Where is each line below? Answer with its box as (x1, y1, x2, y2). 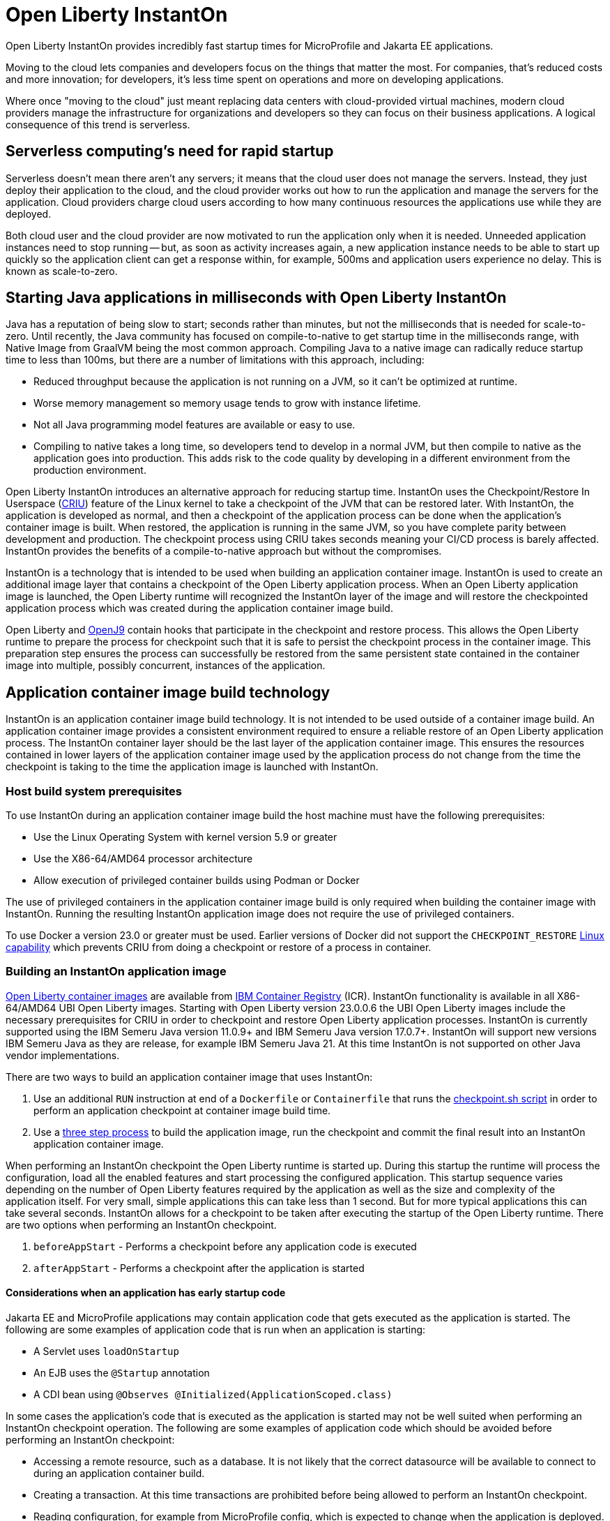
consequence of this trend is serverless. (6, 118, 190, 130)
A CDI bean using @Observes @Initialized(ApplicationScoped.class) (33, 1388, 392, 1400)
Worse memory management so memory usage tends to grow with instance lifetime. (33, 397, 421, 410)
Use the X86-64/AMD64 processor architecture (33, 853, 253, 865)
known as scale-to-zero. (6, 264, 118, 277)
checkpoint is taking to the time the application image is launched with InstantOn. (6, 760, 379, 773)
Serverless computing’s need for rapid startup (6, 142, 334, 160)
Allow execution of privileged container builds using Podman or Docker (33, 874, 360, 887)
